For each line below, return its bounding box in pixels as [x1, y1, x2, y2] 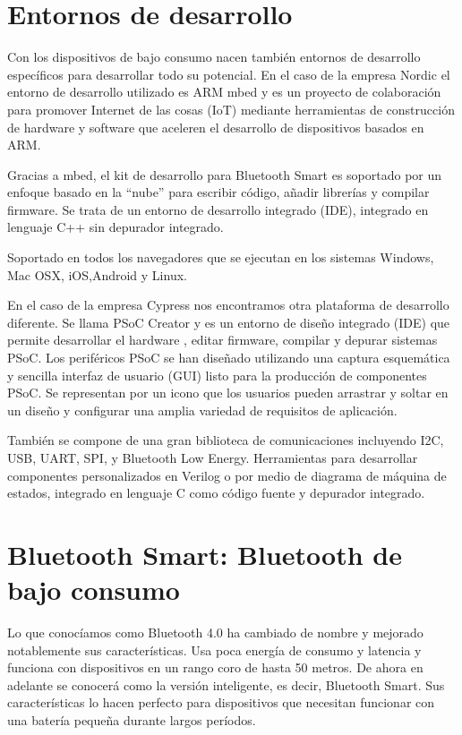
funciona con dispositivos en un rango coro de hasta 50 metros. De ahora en [7, 658, 423, 677]
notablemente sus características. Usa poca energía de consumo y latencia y [7, 640, 422, 659]
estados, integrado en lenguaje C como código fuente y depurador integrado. [7, 483, 425, 502]
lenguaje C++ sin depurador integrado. [7, 218, 224, 236]
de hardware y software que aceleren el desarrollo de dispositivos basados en [7, 117, 424, 136]
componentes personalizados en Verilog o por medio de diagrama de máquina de [7, 466, 447, 484]
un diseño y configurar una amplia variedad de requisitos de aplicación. [7, 400, 398, 419]
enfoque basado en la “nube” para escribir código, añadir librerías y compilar [7, 183, 430, 201]
